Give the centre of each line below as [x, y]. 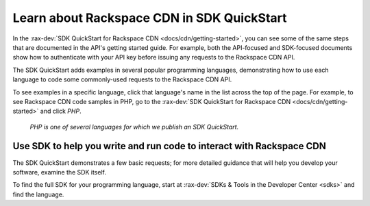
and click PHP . [61, 111]
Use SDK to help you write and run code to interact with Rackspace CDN [170, 146]
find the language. [38, 194]
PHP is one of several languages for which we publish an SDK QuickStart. [134, 127]
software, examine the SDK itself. [59, 172]
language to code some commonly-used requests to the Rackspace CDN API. [122, 79]
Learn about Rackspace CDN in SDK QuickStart [150, 18]
